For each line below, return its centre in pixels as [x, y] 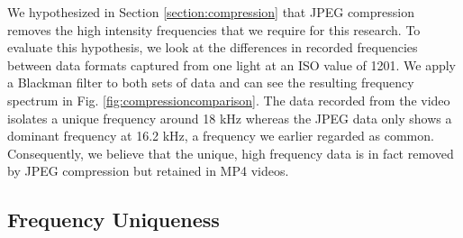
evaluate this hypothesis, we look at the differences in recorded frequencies [213, 47]
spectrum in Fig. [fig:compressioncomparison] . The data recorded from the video [229, 100]
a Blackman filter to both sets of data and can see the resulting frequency [211, 82]
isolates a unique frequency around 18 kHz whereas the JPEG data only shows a [230, 118]
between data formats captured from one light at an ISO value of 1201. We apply [231, 64]
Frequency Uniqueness [113, 220]
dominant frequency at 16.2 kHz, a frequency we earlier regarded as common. [221, 136]
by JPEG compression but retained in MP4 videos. [148, 171]
